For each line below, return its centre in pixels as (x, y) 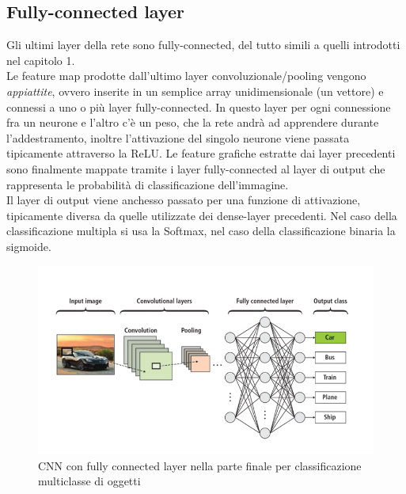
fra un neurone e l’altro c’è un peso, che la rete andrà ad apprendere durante (193, 122)
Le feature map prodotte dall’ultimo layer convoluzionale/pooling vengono (186, 76)
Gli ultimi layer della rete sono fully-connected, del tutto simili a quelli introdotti (203, 45)
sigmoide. (29, 246)
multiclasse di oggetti (89, 481)
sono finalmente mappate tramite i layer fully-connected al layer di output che (196, 168)
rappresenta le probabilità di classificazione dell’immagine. (148, 184)
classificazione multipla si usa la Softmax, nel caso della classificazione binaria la (201, 231)
